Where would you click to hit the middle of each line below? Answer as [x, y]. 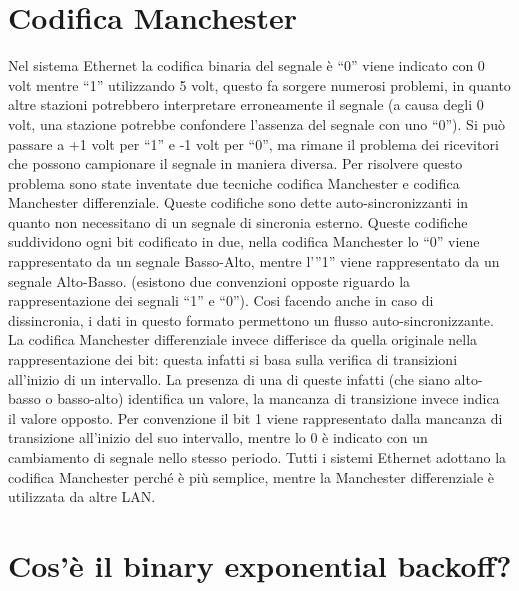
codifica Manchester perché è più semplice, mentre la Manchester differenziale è [251, 476]
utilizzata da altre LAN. [82, 496]
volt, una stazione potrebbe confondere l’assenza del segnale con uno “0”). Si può [256, 123]
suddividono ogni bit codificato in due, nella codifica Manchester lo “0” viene [244, 241]
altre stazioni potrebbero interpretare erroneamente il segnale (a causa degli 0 [246, 104]
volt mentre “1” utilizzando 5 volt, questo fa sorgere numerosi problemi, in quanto [259, 84]
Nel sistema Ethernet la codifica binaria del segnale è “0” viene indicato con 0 [246, 65]
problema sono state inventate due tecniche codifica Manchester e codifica [234, 182]
